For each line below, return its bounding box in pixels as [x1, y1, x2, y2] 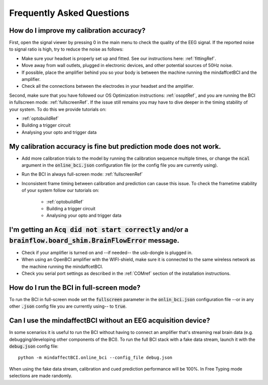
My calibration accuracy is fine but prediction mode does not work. [9, 142, 221, 151]
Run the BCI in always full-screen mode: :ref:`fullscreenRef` [21, 171, 143, 177]
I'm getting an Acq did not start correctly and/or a [9, 226, 189, 234]
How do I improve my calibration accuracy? [9, 26, 146, 35]
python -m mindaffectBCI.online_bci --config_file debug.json [18, 355, 173, 361]
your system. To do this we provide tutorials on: [9, 106, 107, 112]
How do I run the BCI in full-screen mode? [9, 283, 141, 292]
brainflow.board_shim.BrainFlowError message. [9, 236, 180, 245]
